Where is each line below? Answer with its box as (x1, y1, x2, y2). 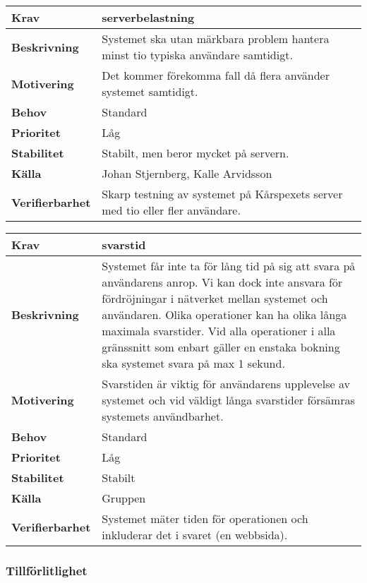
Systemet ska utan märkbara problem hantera (102, 30, 330, 47)
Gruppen (102, 490, 146, 506)
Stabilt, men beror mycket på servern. (102, 145, 289, 161)
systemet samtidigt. (102, 83, 198, 100)
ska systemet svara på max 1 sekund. (102, 355, 285, 371)
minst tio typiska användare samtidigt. (102, 47, 293, 63)
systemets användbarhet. (102, 408, 224, 424)
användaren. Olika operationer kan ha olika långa (102, 306, 347, 323)
